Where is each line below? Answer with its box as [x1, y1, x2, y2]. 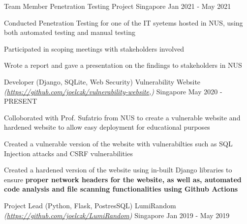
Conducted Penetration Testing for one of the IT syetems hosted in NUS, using [4, 17, 243, 28]
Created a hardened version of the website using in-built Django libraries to [4, 165, 232, 175]
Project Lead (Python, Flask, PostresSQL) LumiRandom [4, 200, 176, 210]
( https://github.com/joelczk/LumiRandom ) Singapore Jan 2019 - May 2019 [4, 210, 230, 220]
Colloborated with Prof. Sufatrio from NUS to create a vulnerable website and [4, 112, 241, 122]
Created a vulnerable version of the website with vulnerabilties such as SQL [4, 138, 233, 148]
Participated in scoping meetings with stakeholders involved [4, 43, 185, 54]
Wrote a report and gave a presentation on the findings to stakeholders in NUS [4, 60, 242, 70]
